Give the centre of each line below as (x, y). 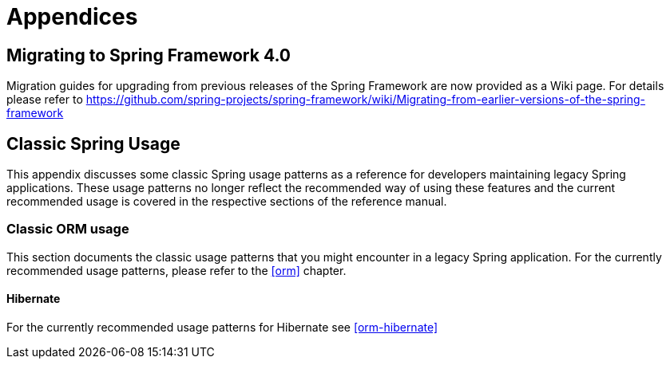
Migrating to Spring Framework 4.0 (149, 55)
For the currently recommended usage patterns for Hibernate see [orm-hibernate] (222, 327)
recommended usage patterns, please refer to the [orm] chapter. (176, 270)
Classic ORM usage (68, 229)
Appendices (72, 17)
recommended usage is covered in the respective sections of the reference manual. (227, 202)
